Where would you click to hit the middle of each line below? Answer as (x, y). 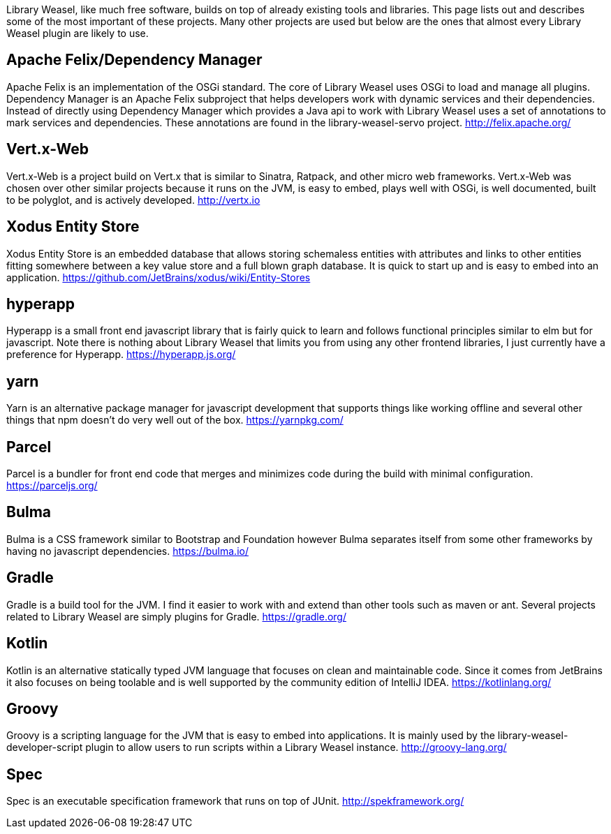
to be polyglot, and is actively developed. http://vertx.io (133, 200)
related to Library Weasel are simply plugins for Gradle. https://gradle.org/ (176, 616)
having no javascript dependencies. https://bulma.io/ (127, 551)
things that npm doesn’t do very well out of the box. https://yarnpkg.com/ (175, 420)
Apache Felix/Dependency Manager (134, 60)
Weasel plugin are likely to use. (78, 33)
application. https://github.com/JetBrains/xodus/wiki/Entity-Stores (159, 277)
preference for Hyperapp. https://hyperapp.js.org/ (121, 355)
